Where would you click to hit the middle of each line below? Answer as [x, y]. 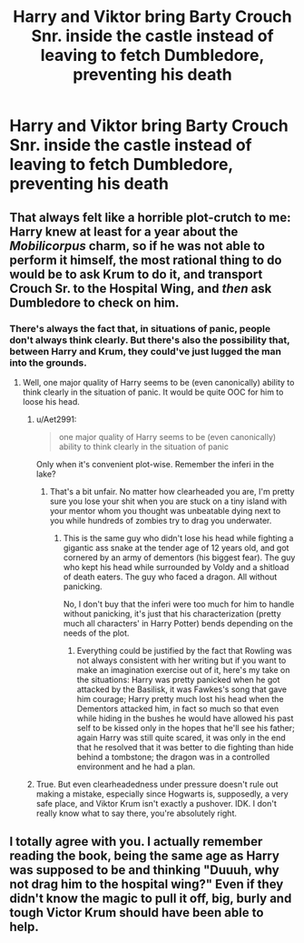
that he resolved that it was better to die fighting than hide [185, 747]
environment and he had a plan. [136, 767]
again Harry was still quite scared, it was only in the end [181, 737]
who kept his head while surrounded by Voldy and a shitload [176, 567]
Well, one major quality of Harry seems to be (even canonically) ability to [158, 382]
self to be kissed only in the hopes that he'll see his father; [186, 727]
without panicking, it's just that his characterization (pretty [172, 613]
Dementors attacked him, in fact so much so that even [178, 708]
